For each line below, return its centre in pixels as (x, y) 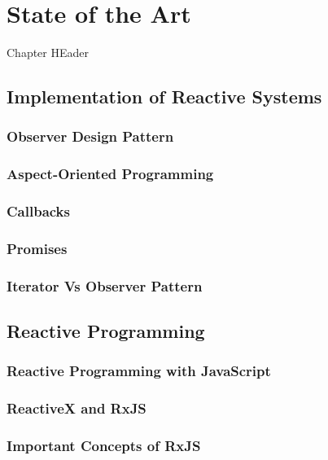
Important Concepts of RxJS (104, 446)
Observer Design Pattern (90, 136)
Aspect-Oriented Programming (110, 174)
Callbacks (38, 211)
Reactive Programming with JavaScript (139, 371)
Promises (37, 248)
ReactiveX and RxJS (77, 408)
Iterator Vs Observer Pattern (105, 285)
